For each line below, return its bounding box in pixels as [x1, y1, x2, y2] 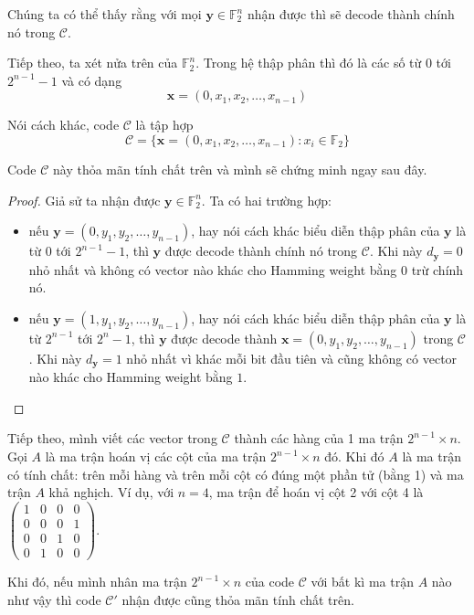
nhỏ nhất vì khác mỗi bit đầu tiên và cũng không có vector [126, 348, 458, 367]
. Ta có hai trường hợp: [201, 190, 332, 209]
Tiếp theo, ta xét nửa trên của [7, 53, 178, 72]
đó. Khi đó [324, 447, 384, 466]
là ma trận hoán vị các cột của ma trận [45, 447, 267, 466]
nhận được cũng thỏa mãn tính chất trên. [121, 589, 354, 609]
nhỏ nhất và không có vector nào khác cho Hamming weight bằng [28, 260, 397, 279]
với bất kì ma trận [311, 572, 414, 590]
